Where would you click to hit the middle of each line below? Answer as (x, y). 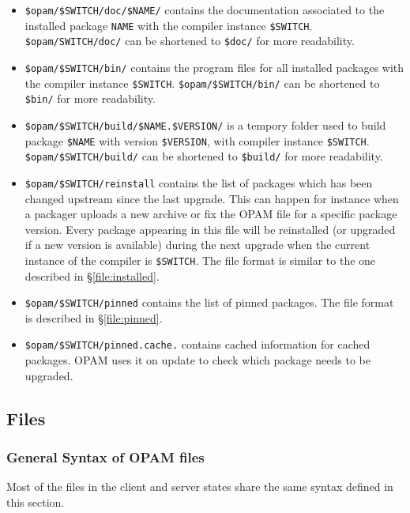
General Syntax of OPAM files (105, 456)
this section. (36, 502)
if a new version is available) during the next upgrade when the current (197, 245)
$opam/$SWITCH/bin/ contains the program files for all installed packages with (214, 67)
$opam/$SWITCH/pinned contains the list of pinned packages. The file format (209, 302)
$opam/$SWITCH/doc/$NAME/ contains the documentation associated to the (205, 9)
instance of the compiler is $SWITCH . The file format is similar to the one (200, 260)
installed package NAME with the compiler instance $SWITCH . (169, 25)
